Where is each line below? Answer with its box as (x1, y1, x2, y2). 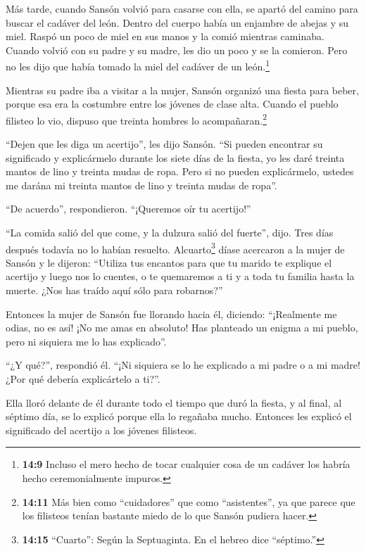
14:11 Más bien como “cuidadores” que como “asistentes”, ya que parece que (22, 494, 355, 509)
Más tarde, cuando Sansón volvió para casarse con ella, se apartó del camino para (6, 1, 358, 15)
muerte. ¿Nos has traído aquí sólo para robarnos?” (6, 283, 223, 298)
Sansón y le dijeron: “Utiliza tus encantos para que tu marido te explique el (6, 255, 332, 270)
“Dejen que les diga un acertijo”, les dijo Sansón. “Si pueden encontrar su (6, 137, 323, 151)
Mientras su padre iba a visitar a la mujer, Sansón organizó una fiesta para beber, (6, 82, 359, 97)
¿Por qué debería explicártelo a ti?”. (6, 372, 160, 386)
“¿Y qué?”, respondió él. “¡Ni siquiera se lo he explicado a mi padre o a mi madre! (6, 357, 360, 372)
